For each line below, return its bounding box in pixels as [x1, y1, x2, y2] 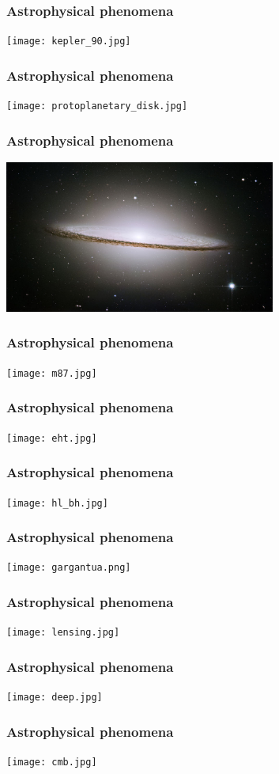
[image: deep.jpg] [6, 692, 103, 704]
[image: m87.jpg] [6, 367, 97, 379]
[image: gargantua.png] [6, 562, 131, 574]
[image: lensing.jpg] [6, 627, 120, 639]
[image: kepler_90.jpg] [6, 36, 131, 47]
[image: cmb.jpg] [6, 757, 97, 768]
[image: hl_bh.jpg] [6, 497, 108, 509]
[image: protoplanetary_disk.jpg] [6, 101, 188, 112]
